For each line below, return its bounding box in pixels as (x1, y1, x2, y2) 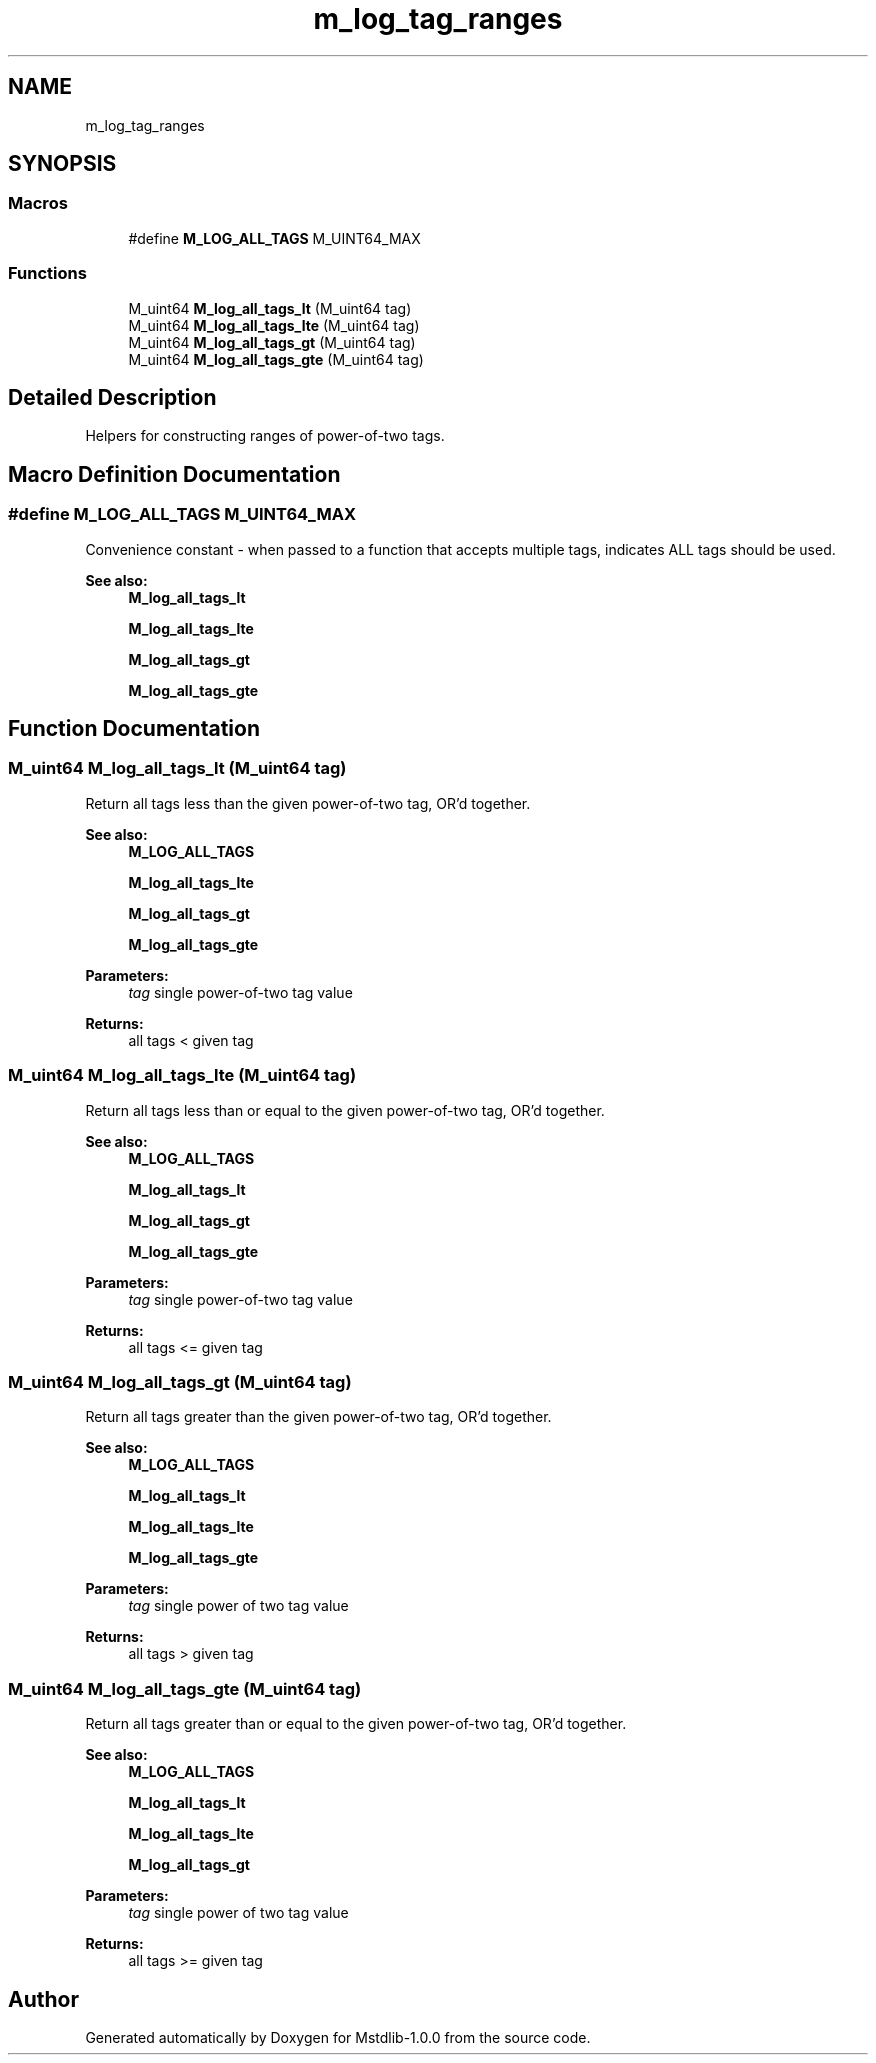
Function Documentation (8, 716, 260, 742)
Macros (8, 193, 68, 214)
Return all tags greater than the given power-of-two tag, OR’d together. (85, 1408, 552, 1426)
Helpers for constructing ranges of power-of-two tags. (85, 427, 445, 445)
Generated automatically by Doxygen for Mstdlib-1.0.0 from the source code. (85, 2028, 591, 2046)
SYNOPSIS (8, 151, 117, 177)
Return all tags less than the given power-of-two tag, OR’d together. (85, 794, 531, 812)
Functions (8, 263, 87, 284)
